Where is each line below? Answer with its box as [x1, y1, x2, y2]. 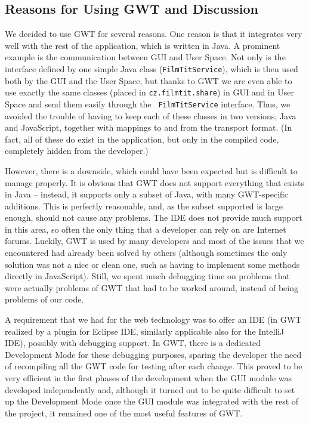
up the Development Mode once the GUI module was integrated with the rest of [5, 395, 299, 407]
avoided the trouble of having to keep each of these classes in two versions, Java [5, 109, 296, 122]
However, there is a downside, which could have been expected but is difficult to [5, 164, 298, 177]
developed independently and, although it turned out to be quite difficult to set [5, 383, 295, 396]
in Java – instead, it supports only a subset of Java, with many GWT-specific [5, 188, 289, 200]
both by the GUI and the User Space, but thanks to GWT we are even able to [5, 74, 292, 87]
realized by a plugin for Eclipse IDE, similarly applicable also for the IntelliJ [5, 325, 285, 337]
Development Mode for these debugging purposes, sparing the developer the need [5, 348, 302, 360]
